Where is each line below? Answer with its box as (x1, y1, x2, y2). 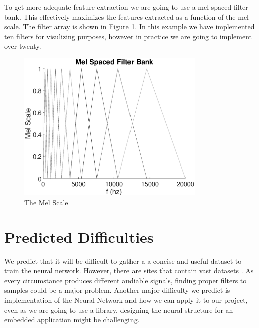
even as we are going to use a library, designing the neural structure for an (4, 304, 233, 315)
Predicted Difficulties (4, 226, 154, 247)
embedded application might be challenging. (4, 314, 140, 325)
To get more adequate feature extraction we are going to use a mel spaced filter (4, 2, 248, 12)
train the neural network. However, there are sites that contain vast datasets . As (4, 265, 254, 276)
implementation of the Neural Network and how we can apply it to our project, (4, 295, 248, 305)
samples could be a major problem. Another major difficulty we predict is (4, 285, 230, 295)
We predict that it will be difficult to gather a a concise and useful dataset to (4, 255, 242, 266)
